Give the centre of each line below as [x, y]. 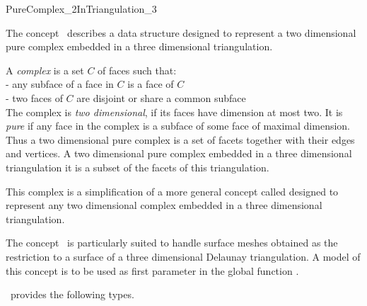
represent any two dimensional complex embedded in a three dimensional [164, 205]
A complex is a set [45, 70]
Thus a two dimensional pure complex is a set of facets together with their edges [180, 139]
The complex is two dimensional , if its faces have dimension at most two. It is [174, 112]
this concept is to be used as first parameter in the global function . [152, 270]
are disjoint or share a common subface [161, 97]
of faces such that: [137, 70]
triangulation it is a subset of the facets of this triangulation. [138, 167]
